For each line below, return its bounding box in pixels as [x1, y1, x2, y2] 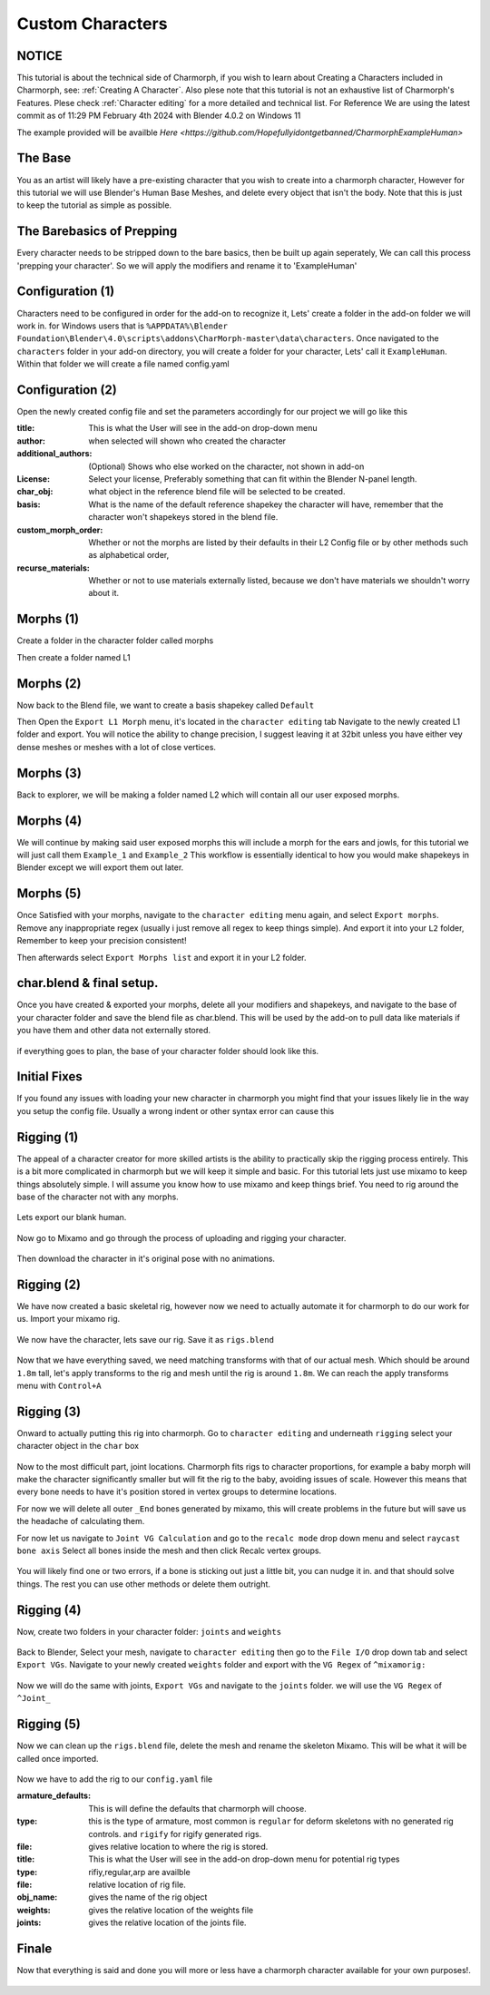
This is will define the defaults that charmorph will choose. [88, 1803, 308, 1814]
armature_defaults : [16, 1790, 91, 1801]
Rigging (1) [16, 1130, 79, 1145]
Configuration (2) [16, 382, 117, 397]
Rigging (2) [16, 1276, 82, 1292]
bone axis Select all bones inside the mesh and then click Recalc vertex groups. [16, 1545, 322, 1556]
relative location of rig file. [88, 1879, 186, 1891]
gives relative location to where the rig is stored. [88, 1841, 269, 1852]
